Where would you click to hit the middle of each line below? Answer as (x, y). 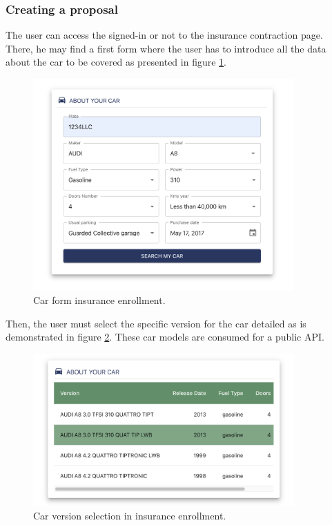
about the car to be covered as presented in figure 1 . (116, 62)
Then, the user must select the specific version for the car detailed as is (156, 323)
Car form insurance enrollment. (99, 300)
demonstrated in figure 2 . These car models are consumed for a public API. (165, 337)
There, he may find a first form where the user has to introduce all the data (166, 48)
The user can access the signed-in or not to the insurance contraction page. (164, 35)
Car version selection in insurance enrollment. (130, 515)
